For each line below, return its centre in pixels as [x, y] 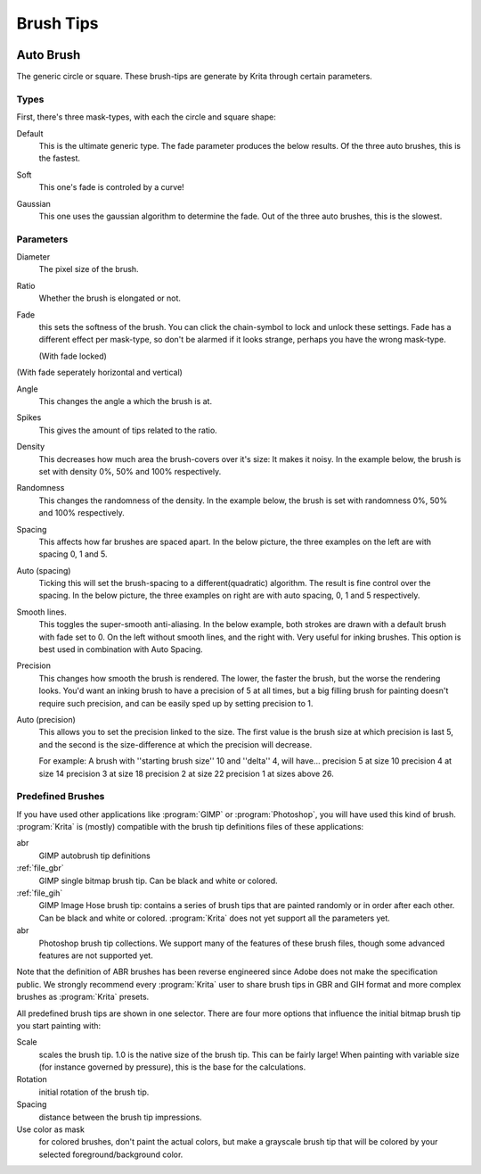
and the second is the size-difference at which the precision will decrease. [175, 744]
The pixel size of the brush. [89, 269]
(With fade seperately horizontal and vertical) [99, 372]
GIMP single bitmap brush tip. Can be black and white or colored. [158, 880]
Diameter [33, 257]
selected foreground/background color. [111, 1154]
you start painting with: [59, 1025]
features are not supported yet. [96, 955]
